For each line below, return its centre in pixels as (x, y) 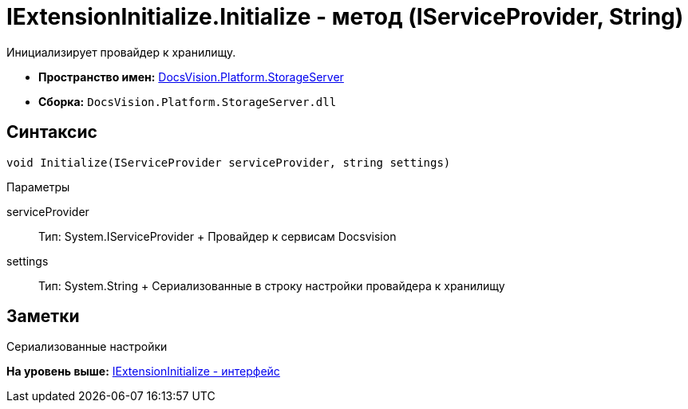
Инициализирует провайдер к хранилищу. (121, 52)
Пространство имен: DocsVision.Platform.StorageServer (191, 77)
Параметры (38, 187)
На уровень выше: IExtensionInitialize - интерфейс (143, 372)
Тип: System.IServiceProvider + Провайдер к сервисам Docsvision (217, 236)
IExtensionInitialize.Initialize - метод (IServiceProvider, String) (345, 17)
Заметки (43, 317)
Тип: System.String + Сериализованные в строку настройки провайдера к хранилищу (272, 285)
